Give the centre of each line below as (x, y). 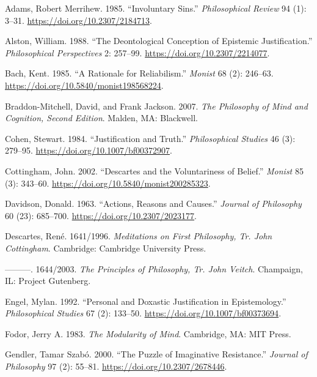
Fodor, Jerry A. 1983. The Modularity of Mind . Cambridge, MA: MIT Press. (148, 333)
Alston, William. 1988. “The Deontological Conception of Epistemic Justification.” (159, 41)
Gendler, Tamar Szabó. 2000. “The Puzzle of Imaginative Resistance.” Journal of (156, 354)
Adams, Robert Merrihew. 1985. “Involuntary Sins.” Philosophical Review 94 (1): (156, 8)
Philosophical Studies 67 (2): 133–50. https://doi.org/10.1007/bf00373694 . (143, 313)
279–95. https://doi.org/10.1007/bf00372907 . (89, 150)
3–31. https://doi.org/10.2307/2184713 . (78, 20)
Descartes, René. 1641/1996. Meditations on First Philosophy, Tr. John (139, 236)
